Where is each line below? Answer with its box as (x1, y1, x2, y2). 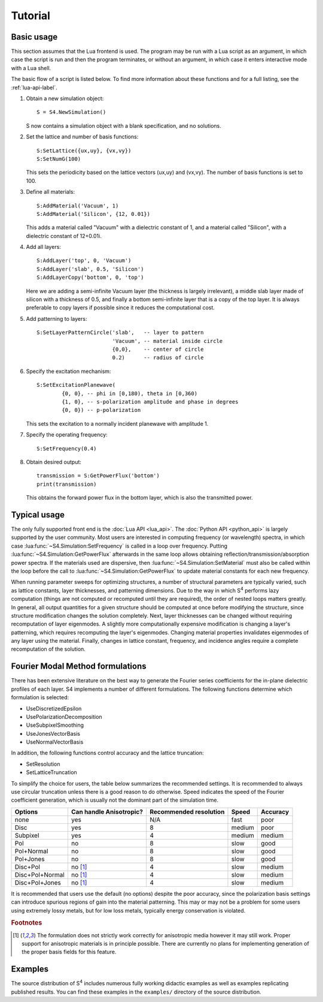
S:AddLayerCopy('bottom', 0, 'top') (36, 274, 144, 281)
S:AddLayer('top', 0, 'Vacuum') (36, 257, 132, 264)
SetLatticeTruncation (26, 769, 77, 776)
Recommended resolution (150, 807, 225, 816)
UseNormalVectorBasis (26, 738, 84, 746)
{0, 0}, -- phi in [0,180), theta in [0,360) (62, 390, 197, 397)
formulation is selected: (11, 694, 69, 701)
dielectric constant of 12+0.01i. (26, 232, 102, 239)
